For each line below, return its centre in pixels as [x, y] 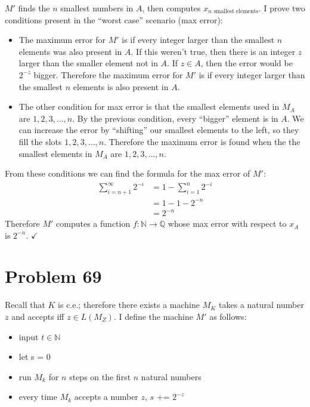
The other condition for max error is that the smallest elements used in [149, 107]
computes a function [93, 223]
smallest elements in [55, 153]
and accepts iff [38, 317]
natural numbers [171, 376]
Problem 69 [53, 276]
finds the [34, 8]
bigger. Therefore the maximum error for [108, 74]
